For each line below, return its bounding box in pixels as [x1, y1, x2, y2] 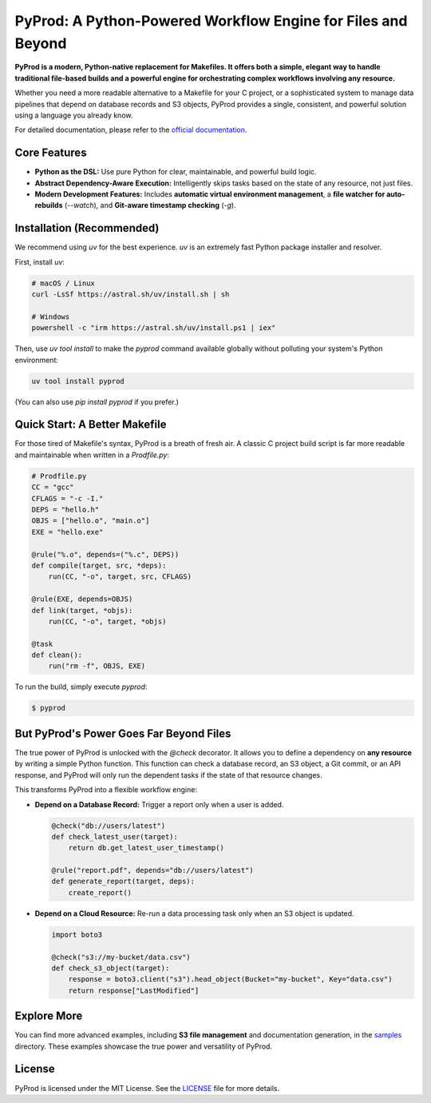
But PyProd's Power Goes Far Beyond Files [14, 727, 231, 740]
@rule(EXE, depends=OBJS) [31, 595, 133, 603]
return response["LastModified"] [68, 986, 200, 995]
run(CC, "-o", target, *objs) [48, 616, 167, 626]
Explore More [14, 1009, 83, 1023]
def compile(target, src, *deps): [31, 560, 167, 570]
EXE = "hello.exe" [31, 528, 104, 536]
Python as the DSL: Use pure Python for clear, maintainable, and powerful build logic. [34, 167, 317, 177]
